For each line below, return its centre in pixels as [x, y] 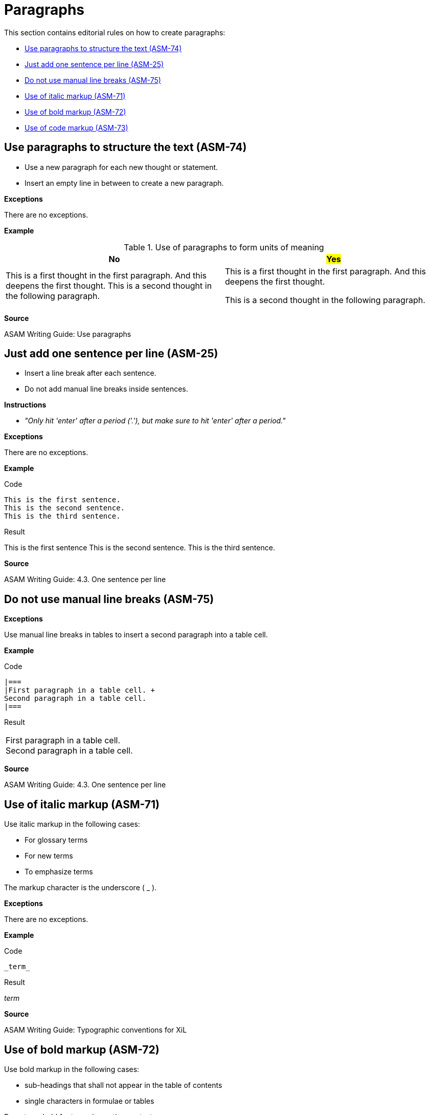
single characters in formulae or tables [89, 1101]
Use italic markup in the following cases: [72, 824]
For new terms [49, 856]
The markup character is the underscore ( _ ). [81, 888]
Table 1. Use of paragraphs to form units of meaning [224, 247]
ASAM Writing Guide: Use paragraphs [68, 334]
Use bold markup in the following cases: [72, 1069]
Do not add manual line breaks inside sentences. [106, 389]
